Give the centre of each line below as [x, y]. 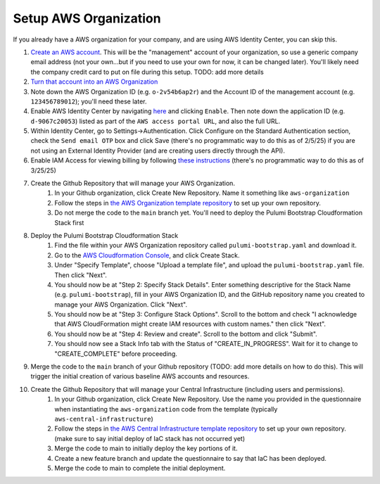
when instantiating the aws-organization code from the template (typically [166, 409]
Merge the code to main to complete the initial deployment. [140, 468]
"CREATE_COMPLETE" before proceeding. [116, 354]
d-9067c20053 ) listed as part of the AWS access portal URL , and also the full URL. [156, 121]
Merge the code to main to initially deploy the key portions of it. [146, 448]
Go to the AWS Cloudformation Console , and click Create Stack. [147, 255]
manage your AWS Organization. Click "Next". [121, 304]
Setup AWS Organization [87, 18]
